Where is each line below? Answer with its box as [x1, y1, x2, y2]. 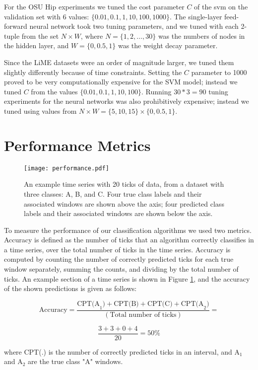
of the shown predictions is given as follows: [4, 283, 137, 294]
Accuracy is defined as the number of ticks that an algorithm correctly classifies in [4, 234, 254, 245]
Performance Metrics [4, 135, 151, 155]
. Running [141, 86, 172, 96]
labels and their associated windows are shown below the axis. [24, 208, 213, 219]
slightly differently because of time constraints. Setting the [4, 67, 182, 77]
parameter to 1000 [191, 67, 247, 77]
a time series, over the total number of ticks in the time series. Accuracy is [4, 244, 231, 254]
